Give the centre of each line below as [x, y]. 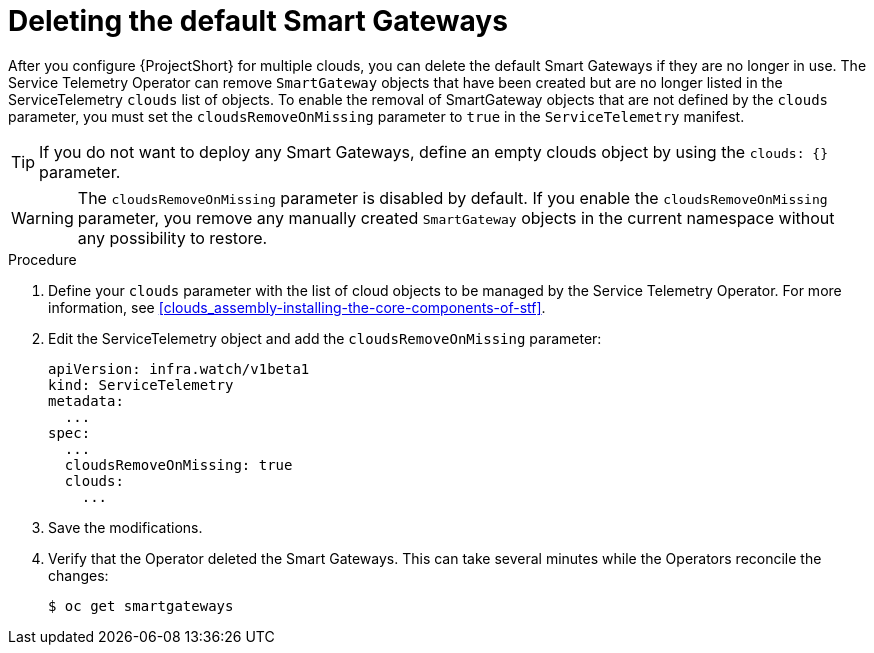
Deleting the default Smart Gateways [258, 21]
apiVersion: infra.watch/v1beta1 [179, 368]
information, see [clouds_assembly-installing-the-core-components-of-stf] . [297, 307]
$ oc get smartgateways [141, 605]
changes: [78, 575]
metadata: [86, 400]
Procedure [42, 259]
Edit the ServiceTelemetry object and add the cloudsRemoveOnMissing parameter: [325, 338]
